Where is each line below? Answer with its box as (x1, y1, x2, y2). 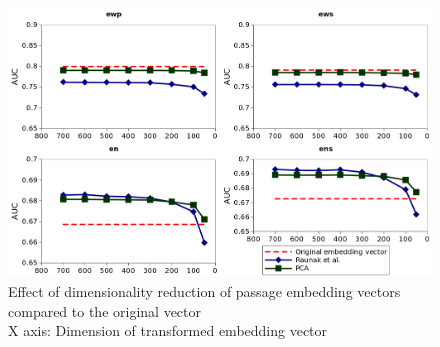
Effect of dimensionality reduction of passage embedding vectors (8, 280, 401, 301)
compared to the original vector (8, 300, 202, 321)
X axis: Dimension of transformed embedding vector (8, 320, 328, 341)
